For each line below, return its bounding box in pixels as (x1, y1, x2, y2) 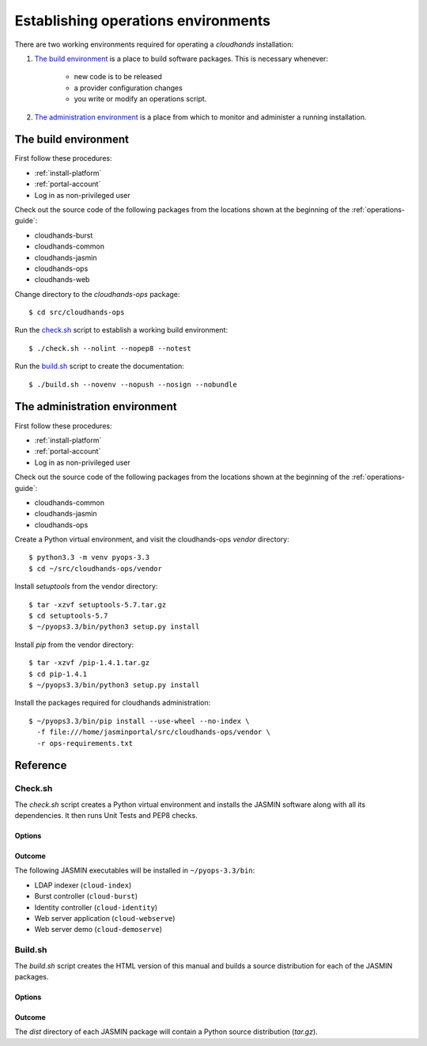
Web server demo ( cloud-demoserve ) (34, 925, 162, 934)
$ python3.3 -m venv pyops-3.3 (28, 553, 150, 562)
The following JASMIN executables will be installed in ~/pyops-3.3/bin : (14, 865, 255, 875)
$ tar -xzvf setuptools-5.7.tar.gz (28, 600, 167, 609)
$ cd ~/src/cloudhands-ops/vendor (28, 564, 162, 573)
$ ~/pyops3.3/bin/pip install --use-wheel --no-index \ (28, 717, 250, 725)
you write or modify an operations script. (74, 94, 207, 104)
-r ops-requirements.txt (36, 739, 134, 747)
